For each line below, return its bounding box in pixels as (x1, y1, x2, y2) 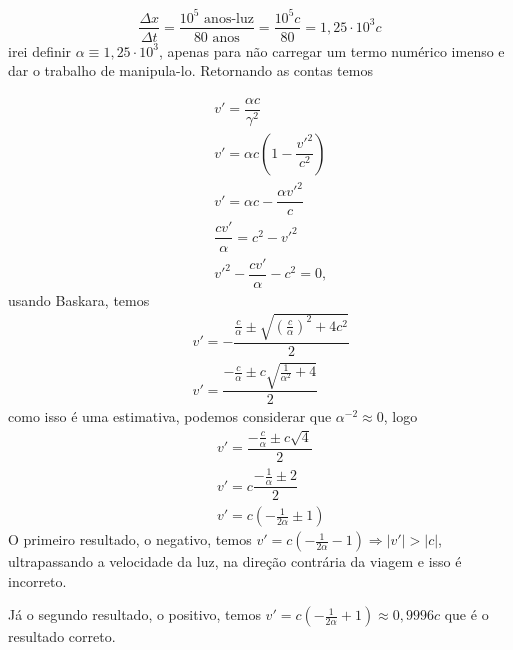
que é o (444, 604, 489, 625)
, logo (383, 406, 418, 427)
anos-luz (204, 11, 254, 26)
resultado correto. (8, 626, 116, 647)
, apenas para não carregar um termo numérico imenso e (158, 40, 505, 61)
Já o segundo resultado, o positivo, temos (8, 604, 261, 625)
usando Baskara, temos (8, 289, 150, 310)
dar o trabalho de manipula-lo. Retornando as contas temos (8, 60, 373, 81)
